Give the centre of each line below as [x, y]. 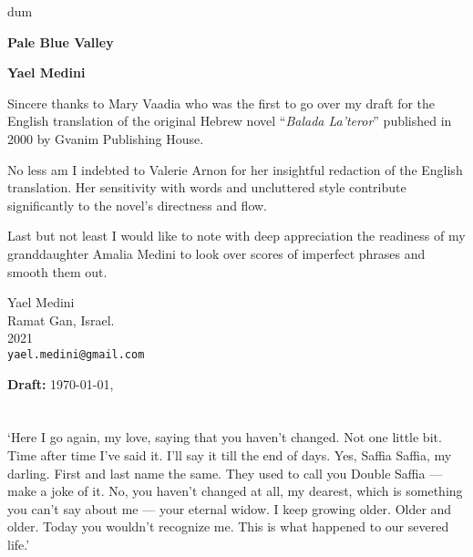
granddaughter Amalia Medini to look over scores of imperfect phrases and [216, 253]
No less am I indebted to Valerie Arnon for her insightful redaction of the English [235, 169]
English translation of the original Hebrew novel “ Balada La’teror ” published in [230, 121]
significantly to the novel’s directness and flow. [138, 205]
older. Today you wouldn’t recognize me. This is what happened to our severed [228, 526]
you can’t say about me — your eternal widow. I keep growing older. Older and [230, 508]
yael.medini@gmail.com [76, 354]
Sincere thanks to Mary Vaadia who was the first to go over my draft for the [221, 103]
